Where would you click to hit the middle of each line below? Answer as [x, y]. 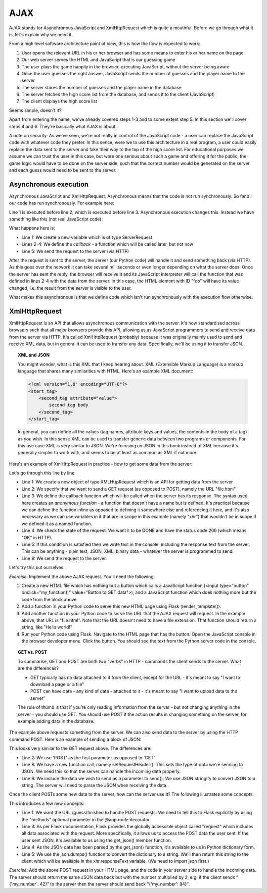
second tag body [69, 405]
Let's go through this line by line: [43, 473]
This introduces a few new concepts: [47, 803]
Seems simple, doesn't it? [35, 110]
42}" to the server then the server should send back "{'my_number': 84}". [115, 884]
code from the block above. [50, 599]
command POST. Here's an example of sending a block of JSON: [75, 739]
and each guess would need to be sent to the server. [63, 170]
